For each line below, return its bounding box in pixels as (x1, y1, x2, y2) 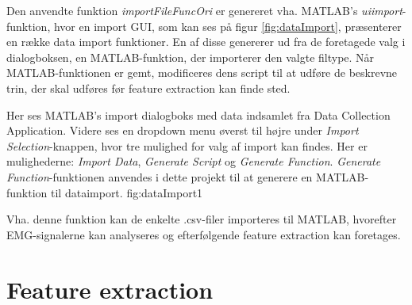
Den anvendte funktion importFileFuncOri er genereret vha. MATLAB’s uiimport (6, 2, 402, 18)
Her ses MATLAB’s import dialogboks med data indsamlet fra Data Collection (6, 106, 391, 123)
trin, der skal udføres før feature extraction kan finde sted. (6, 79, 291, 96)
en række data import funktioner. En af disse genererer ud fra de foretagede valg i (6, 33, 406, 50)
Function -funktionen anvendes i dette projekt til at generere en (6, 168, 313, 185)
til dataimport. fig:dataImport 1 (51, 184, 203, 200)
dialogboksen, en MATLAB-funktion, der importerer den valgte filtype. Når (6, 48, 375, 65)
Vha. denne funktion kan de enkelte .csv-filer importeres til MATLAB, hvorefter (6, 211, 397, 227)
